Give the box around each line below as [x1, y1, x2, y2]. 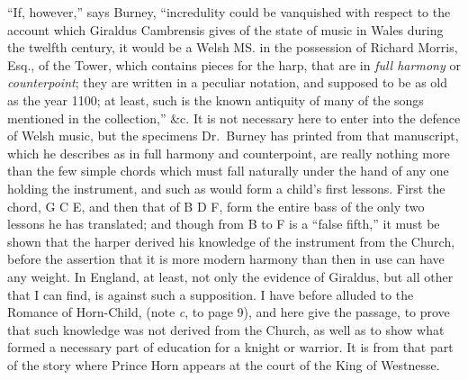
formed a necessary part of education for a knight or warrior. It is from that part [7, 338, 454, 357]
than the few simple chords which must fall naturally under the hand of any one [7, 161, 449, 180]
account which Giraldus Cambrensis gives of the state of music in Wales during [7, 20, 444, 39]
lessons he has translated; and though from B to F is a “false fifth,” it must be [7, 214, 440, 233]
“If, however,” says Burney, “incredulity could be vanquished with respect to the [7, 3, 451, 21]
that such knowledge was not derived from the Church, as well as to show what [7, 320, 445, 339]
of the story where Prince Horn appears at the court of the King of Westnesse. [7, 355, 440, 374]
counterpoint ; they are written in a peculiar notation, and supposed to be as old [7, 73, 448, 92]
